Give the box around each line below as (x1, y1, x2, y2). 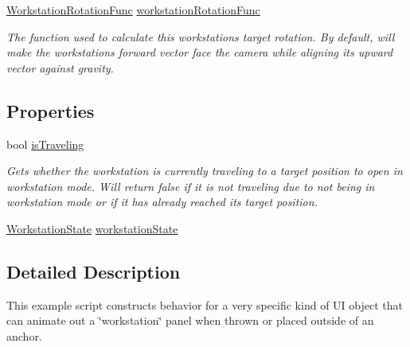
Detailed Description (6, 259, 181, 283)
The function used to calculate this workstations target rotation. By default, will (6, 28, 395, 45)
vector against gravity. (6, 59, 114, 76)
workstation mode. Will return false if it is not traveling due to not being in (6, 177, 375, 194)
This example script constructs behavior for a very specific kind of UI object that (6, 296, 403, 313)
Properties (6, 98, 95, 123)
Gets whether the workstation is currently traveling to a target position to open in (6, 162, 403, 179)
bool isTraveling (6, 135, 84, 152)
